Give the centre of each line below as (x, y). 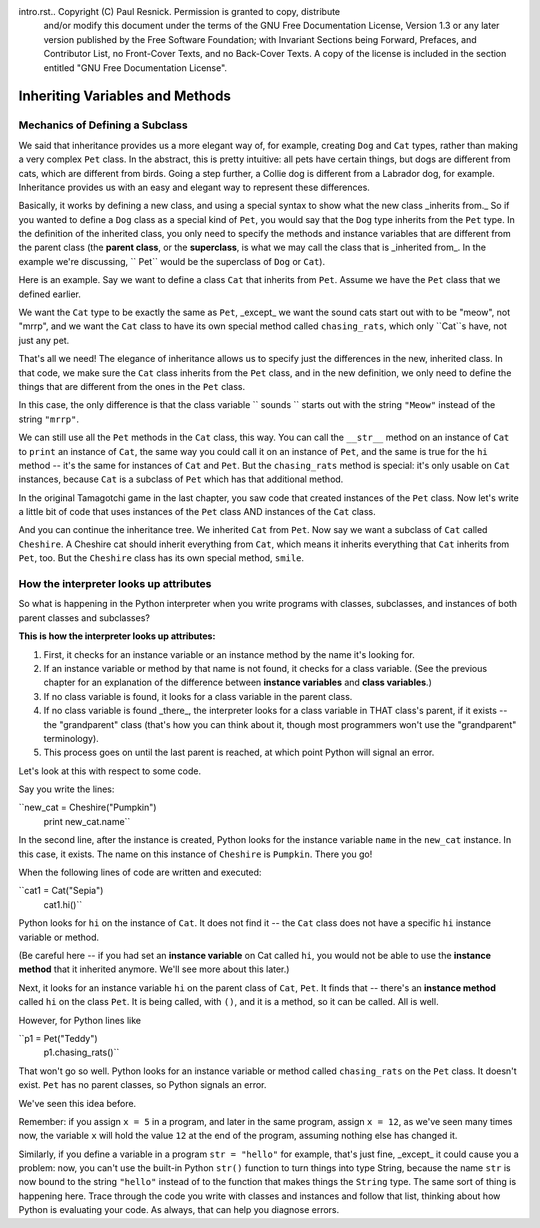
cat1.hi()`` (63, 904)
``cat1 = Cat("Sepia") (61, 891)
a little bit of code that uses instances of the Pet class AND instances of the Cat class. (197, 512)
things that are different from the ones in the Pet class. (131, 386)
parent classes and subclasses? (84, 617)
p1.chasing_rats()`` (81, 1052)
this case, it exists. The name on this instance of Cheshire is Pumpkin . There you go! (195, 854)
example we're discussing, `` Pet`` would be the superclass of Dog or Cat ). (171, 261)
